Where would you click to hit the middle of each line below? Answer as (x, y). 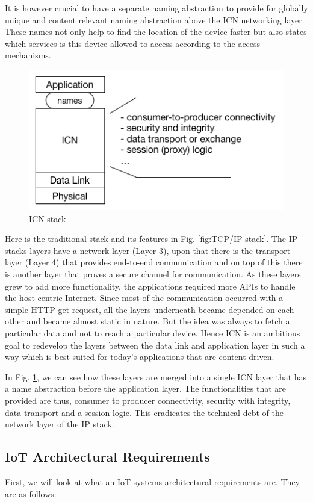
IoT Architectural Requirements (107, 457)
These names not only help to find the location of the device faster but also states (156, 32)
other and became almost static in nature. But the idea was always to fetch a (147, 321)
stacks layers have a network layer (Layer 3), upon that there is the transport (148, 250)
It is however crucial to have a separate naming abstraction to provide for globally (156, 8)
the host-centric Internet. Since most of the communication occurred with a (144, 298)
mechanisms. (28, 55)
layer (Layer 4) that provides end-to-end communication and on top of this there (154, 262)
